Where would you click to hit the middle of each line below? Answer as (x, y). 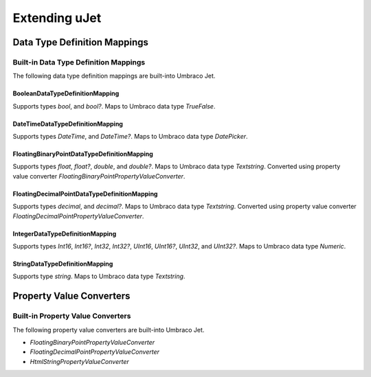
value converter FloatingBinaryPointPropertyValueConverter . (99, 176)
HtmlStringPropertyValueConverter (80, 361)
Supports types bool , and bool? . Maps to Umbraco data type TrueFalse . (114, 106)
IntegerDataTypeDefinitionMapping (65, 233)
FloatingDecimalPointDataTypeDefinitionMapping (85, 194)
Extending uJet (57, 18)
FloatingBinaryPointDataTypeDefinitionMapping (83, 154)
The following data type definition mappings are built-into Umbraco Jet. (114, 76)
